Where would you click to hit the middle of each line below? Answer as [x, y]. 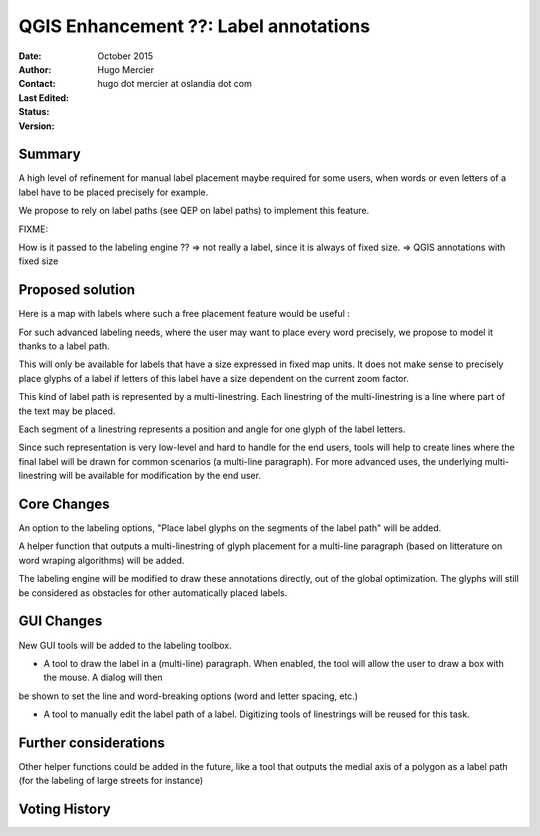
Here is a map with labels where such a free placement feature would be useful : [184, 314]
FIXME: [33, 229]
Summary [49, 154]
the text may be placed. [67, 411]
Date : [30, 56]
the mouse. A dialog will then [103, 677]
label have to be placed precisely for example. [113, 192]
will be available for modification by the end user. [160, 476]
